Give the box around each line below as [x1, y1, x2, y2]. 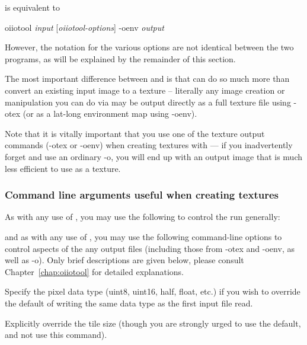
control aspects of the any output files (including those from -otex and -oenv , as [5, 242, 295, 254]
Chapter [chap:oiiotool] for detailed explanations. [5, 265, 184, 277]
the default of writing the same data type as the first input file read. [5, 296, 253, 309]
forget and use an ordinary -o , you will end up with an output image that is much [5, 150, 302, 162]
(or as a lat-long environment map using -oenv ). [23, 107, 197, 120]
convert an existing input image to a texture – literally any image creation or [5, 84, 285, 96]
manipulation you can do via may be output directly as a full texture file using [5, 95, 291, 108]
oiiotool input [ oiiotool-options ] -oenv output [5, 21, 164, 33]
